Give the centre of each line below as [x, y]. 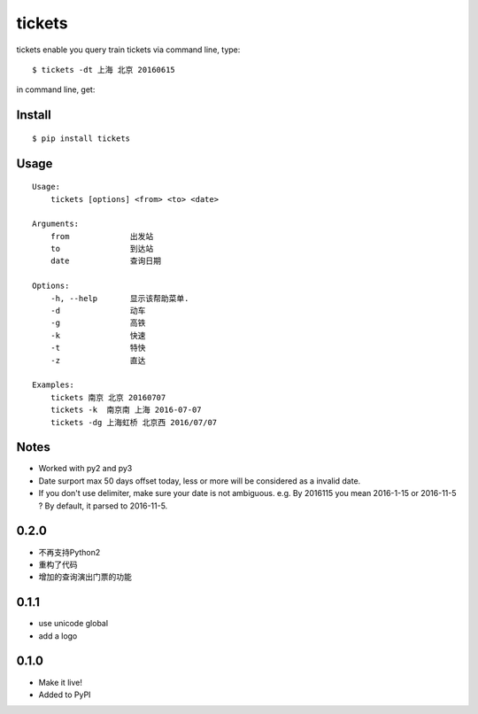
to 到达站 [102, 249]
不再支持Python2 [69, 552]
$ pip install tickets [81, 138]
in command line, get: [56, 89]
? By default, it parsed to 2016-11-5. [103, 506]
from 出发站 [102, 236]
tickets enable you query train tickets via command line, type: [128, 50]
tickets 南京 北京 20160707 [108, 397]
